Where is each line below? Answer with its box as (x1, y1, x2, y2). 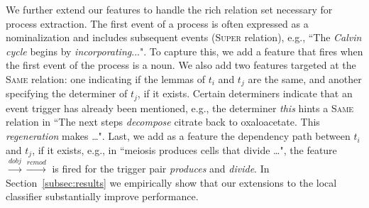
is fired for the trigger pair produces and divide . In (52, 160, 270, 175)
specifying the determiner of (6, 86, 128, 101)
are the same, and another (248, 71, 362, 86)
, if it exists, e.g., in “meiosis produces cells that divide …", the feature (32, 142, 337, 157)
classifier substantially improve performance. (6, 189, 199, 204)
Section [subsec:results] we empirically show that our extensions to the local (6, 175, 337, 190)
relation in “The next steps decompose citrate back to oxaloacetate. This (6, 114, 320, 129)
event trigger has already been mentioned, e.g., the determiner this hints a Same (6, 100, 354, 115)
